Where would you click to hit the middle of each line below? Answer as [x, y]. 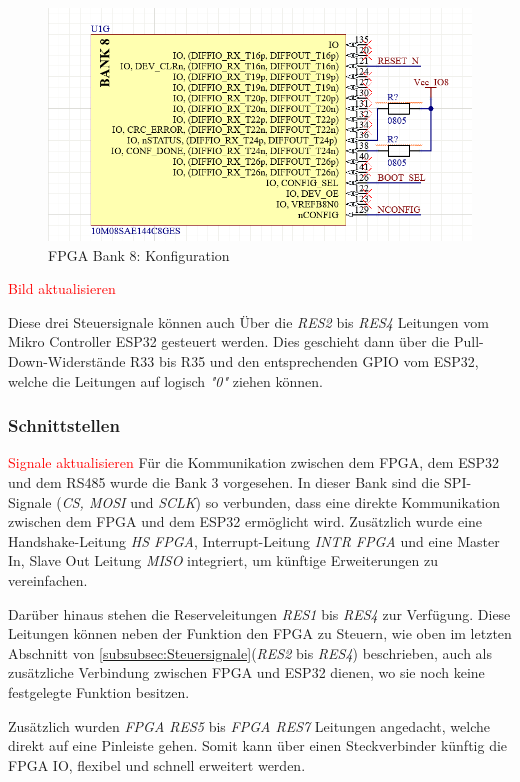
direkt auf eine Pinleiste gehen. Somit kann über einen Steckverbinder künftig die [258, 745]
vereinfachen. [48, 580]
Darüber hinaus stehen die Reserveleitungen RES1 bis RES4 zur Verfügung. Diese [259, 613]
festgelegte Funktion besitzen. [99, 691]
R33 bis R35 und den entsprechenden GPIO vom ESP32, [304, 361]
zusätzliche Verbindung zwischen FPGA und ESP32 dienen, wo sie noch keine [246, 672]
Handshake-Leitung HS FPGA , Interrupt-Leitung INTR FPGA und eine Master [254, 540]
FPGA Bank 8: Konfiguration [139, 254]
